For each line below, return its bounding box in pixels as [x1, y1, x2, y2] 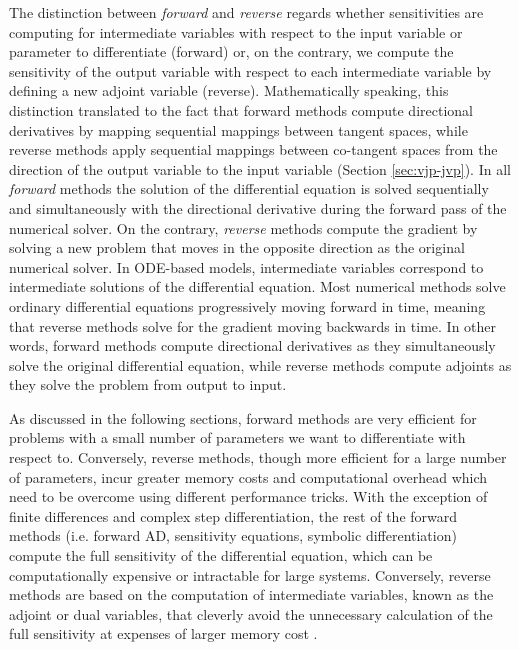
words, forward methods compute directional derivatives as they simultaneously [9, 335, 496, 356]
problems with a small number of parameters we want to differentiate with [9, 427, 466, 448]
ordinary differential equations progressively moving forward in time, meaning [9, 295, 486, 316]
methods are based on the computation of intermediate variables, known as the [9, 584, 494, 605]
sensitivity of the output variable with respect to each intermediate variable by [9, 60, 492, 81]
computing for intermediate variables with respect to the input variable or [9, 21, 463, 42]
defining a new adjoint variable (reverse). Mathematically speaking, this [9, 80, 449, 101]
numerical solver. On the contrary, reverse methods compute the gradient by [9, 217, 478, 238]
